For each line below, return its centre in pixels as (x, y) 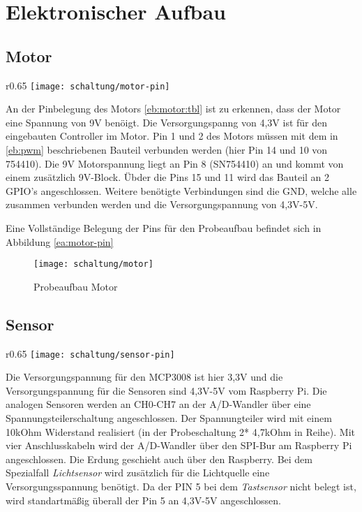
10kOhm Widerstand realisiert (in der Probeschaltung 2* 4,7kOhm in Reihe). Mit (180, 431)
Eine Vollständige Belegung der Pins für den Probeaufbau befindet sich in (164, 227)
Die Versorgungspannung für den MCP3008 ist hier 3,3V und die (144, 377)
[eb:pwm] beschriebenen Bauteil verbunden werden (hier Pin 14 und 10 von (167, 150)
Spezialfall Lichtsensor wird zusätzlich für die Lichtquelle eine (138, 473)
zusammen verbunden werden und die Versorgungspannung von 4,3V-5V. (162, 204)
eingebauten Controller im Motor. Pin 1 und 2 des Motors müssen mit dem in (172, 136)
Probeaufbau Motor (76, 286)
